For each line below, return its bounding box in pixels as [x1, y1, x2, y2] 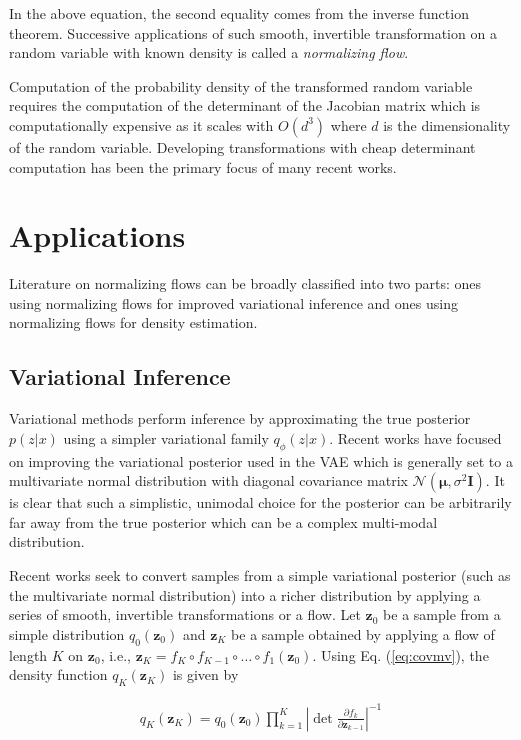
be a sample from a [383, 604, 501, 625]
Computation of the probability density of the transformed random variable [9, 75, 473, 96]
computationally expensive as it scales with [9, 114, 274, 135]
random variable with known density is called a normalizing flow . [9, 42, 409, 63]
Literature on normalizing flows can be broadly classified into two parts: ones [9, 273, 482, 294]
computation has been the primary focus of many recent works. [9, 156, 397, 177]
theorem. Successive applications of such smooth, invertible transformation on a [9, 22, 497, 43]
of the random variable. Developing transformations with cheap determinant [9, 136, 476, 157]
